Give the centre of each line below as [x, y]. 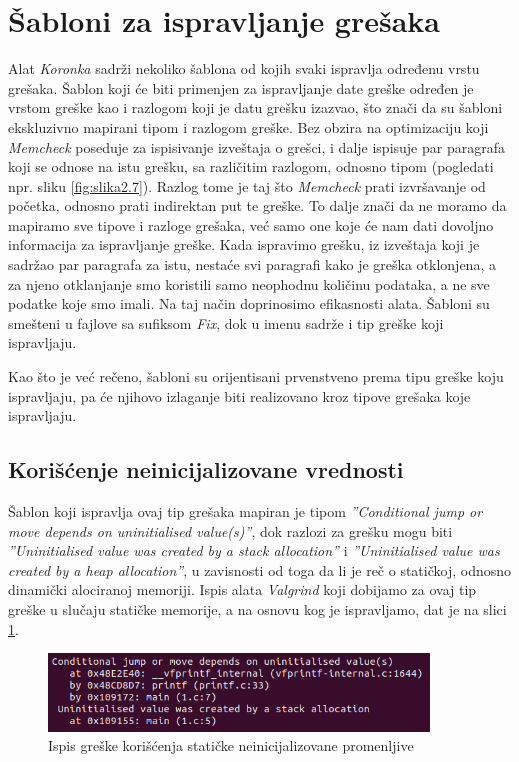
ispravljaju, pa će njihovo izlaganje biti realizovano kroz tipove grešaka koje [239, 395]
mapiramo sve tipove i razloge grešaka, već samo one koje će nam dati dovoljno [251, 224]
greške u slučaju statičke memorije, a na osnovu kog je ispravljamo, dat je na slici [257, 608]
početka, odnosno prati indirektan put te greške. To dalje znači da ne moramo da [257, 205]
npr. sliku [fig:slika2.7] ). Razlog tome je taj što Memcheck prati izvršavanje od [247, 185]
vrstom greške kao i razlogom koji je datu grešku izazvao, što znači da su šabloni [255, 107]
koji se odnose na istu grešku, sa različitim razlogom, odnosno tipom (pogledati [251, 166]
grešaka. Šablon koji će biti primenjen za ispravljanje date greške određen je [241, 87]
